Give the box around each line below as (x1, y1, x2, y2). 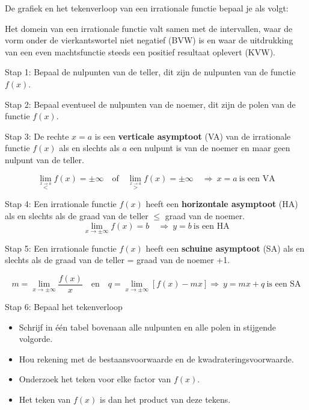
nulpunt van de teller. (5, 153, 84, 166)
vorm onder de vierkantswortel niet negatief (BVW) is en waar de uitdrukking (5, 34, 293, 46)
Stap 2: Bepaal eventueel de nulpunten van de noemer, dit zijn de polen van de (5, 98, 296, 110)
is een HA (193, 222, 230, 231)
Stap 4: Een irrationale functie (5, 197, 117, 210)
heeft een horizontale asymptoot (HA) (145, 197, 298, 210)
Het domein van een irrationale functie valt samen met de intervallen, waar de (5, 22, 293, 34)
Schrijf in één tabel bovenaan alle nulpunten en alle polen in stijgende (19, 320, 276, 333)
